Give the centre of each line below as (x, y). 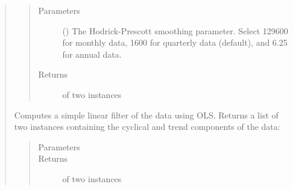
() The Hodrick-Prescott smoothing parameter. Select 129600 (175, 30)
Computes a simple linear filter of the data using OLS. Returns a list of (146, 115)
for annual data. (92, 54)
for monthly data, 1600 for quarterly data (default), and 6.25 (175, 42)
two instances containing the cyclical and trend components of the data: (147, 127)
